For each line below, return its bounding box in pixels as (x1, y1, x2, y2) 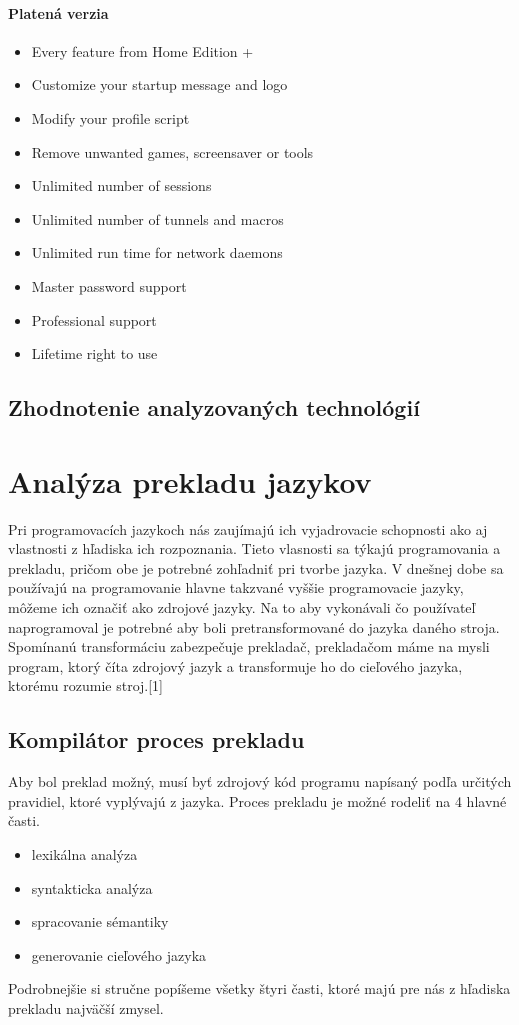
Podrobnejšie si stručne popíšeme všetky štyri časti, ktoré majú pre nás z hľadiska (8, 978, 511, 999)
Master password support (31, 275, 187, 296)
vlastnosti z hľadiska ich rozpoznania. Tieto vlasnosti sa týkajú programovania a (8, 538, 501, 559)
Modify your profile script (31, 107, 190, 128)
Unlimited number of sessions (31, 175, 212, 196)
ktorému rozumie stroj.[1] (8, 675, 163, 696)
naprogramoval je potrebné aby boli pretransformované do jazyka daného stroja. (8, 616, 500, 637)
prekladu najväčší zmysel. (8, 997, 164, 1018)
